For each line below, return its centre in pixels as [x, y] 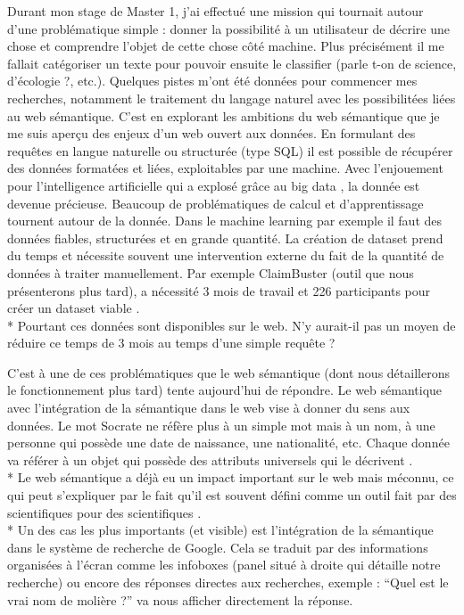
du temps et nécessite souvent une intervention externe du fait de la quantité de [226, 255]
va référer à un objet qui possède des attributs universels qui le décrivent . [210, 459]
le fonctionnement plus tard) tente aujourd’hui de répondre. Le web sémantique [225, 390]
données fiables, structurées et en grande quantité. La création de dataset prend [225, 238]
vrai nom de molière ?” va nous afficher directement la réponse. [180, 599]
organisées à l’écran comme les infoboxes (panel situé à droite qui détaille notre [224, 565]
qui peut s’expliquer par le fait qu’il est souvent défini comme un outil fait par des [232, 495]
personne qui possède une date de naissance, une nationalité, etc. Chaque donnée [228, 443]
